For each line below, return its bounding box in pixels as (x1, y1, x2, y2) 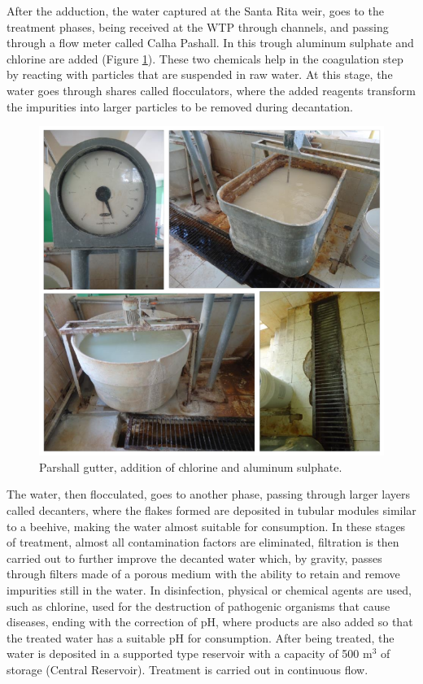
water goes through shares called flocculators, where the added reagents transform (7, 81, 416, 98)
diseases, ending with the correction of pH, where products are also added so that (7, 613, 413, 630)
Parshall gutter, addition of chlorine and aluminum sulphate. (39, 458, 342, 475)
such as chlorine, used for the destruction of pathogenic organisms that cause (7, 597, 390, 614)
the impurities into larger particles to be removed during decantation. (7, 98, 353, 115)
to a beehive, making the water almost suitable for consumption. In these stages (7, 517, 406, 534)
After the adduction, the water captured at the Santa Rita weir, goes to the (7, 2, 384, 19)
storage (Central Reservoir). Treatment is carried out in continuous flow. (7, 661, 368, 678)
